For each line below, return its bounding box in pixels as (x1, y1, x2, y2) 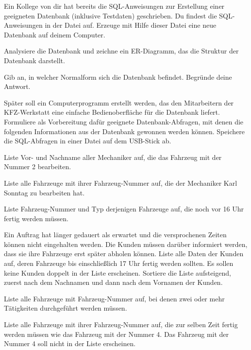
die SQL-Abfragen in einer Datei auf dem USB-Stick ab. (4, 136, 171, 146)
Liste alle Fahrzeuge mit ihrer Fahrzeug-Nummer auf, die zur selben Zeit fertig (4, 319, 238, 330)
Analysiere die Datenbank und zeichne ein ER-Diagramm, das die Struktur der (4, 46, 239, 56)
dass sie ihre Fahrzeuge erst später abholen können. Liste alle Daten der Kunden (4, 248, 244, 259)
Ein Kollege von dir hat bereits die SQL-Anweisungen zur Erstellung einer (4, 1, 225, 11)
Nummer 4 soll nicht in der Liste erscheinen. (4, 338, 136, 349)
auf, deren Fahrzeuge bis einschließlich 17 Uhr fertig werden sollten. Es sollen (4, 258, 234, 268)
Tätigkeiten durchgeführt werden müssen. (4, 303, 127, 313)
